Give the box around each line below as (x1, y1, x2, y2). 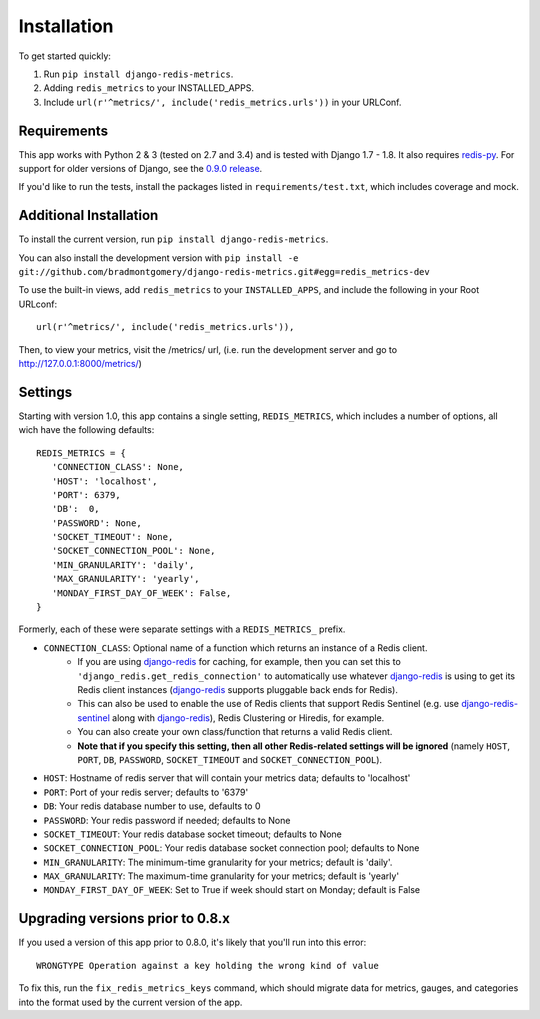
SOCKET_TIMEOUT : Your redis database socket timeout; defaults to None (43, 828, 342, 840)
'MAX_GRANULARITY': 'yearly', (51, 573, 200, 585)
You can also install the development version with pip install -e (18, 251, 299, 264)
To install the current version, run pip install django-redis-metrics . (18, 233, 329, 245)
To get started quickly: (18, 50, 112, 62)
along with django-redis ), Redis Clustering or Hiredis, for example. (111, 711, 385, 724)
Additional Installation (18, 207, 159, 224)
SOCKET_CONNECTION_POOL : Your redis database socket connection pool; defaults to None (43, 842, 420, 854)
